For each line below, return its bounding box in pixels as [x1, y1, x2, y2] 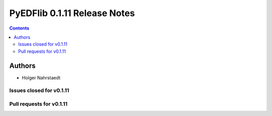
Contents [9, 25, 30, 31]
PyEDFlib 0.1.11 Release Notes [9, 8, 135, 19]
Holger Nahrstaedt [22, 74, 60, 80]
